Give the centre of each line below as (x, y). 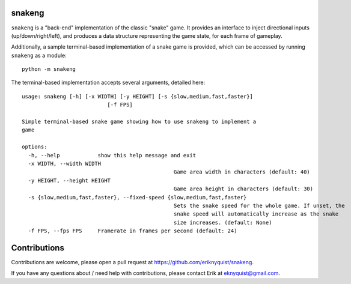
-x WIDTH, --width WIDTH (65, 163)
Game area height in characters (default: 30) (243, 189)
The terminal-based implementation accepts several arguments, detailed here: (108, 83)
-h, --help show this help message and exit (112, 155)
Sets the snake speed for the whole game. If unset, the (259, 205)
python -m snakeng (49, 69)
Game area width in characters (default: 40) (242, 172)
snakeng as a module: (39, 55)
